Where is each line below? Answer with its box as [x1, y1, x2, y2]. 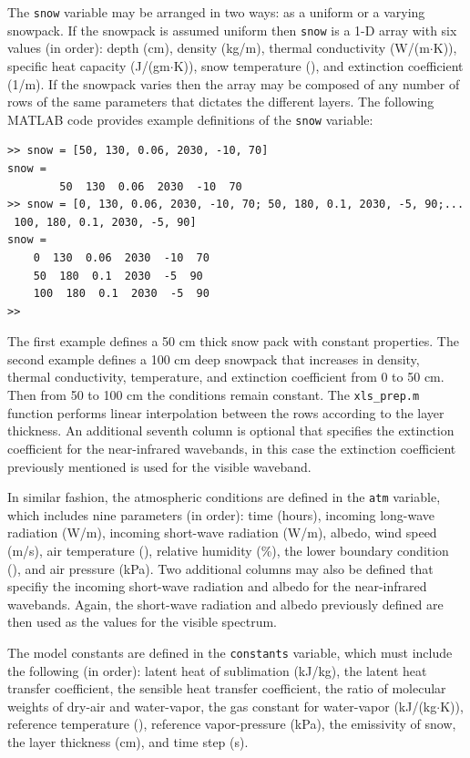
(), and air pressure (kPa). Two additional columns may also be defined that [7, 558, 434, 578]
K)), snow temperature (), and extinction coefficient [173, 56, 464, 75]
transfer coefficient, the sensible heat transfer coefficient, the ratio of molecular [7, 679, 446, 698]
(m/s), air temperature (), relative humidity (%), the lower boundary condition [7, 540, 449, 559]
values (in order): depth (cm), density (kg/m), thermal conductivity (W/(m [7, 38, 430, 57]
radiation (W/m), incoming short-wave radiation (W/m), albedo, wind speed [7, 523, 437, 542]
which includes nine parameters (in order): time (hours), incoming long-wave [7, 505, 435, 524]
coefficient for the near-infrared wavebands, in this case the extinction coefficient [7, 438, 456, 457]
